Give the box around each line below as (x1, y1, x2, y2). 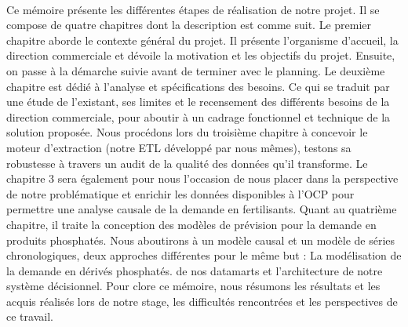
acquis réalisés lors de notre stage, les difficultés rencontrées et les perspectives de (6, 292, 398, 309)
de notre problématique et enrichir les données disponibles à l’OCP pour (6, 185, 355, 202)
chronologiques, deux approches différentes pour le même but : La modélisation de (6, 247, 402, 263)
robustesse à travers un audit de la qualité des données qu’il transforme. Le (6, 154, 368, 171)
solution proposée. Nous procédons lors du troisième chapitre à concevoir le (6, 124, 368, 140)
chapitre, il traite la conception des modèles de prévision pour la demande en (6, 216, 377, 232)
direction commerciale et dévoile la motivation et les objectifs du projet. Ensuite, (6, 47, 395, 64)
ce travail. (6, 308, 53, 325)
